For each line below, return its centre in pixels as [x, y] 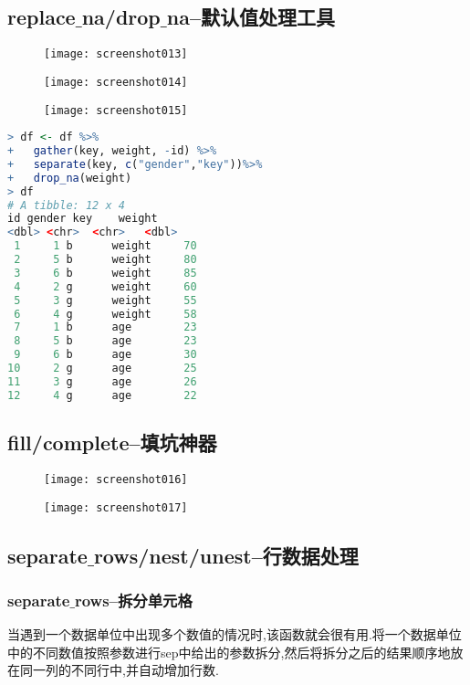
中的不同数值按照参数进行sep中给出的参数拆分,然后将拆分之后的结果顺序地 [229, 652]
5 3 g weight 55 [105, 300]
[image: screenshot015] [116, 110]
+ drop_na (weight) [70, 178]
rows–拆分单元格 [133, 600]
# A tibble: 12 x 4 [66, 205]
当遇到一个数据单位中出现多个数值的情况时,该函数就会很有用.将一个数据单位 [235, 634]
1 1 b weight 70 [105, 246]
